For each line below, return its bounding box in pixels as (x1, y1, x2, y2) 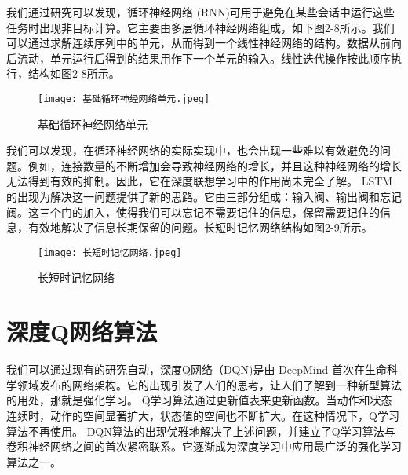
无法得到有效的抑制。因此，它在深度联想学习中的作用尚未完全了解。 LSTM (6, 173, 393, 189)
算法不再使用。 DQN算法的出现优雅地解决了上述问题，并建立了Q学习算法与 (6, 422, 395, 439)
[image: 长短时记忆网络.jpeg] (38, 247, 182, 258)
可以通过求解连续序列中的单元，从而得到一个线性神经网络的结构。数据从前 (6, 35, 391, 51)
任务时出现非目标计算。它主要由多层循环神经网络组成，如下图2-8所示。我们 (6, 19, 395, 35)
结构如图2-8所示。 (27, 65, 120, 82)
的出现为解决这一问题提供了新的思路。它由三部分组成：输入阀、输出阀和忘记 (6, 188, 402, 204)
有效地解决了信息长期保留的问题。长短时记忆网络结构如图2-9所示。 (27, 219, 373, 236)
